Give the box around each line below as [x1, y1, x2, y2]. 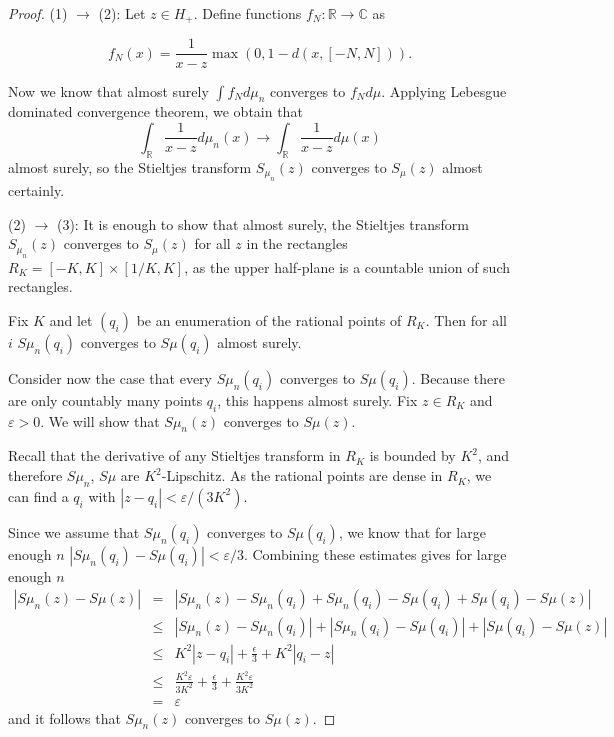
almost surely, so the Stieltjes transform [8, 156, 252, 177]
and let [49, 309, 93, 330]
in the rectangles [246, 233, 348, 254]
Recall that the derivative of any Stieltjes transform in [8, 445, 341, 466]
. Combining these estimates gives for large [243, 543, 507, 564]
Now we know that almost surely [8, 80, 209, 101]
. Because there [411, 367, 505, 388]
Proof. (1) [8, 3, 68, 23]
